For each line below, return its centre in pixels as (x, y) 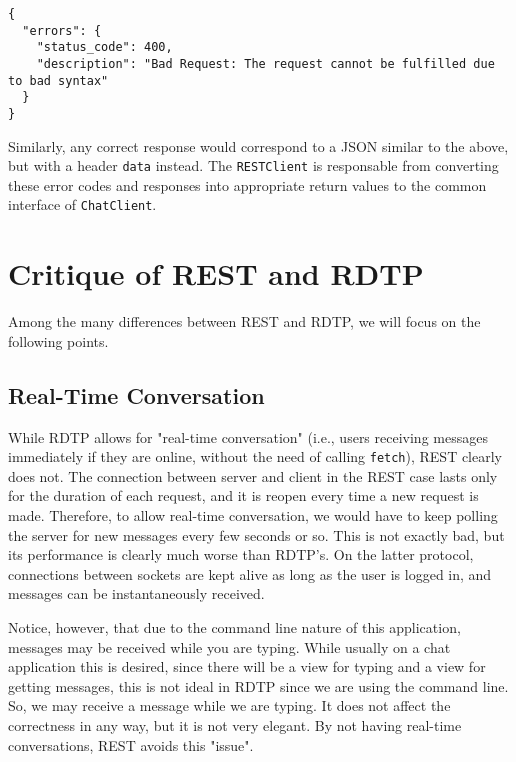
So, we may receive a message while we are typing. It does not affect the (229, 705)
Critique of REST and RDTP (216, 273)
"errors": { (62, 30)
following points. (58, 340)
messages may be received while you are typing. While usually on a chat (229, 646)
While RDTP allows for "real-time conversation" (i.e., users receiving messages (248, 436)
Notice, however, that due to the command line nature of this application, (234, 627)
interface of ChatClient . (82, 204)
